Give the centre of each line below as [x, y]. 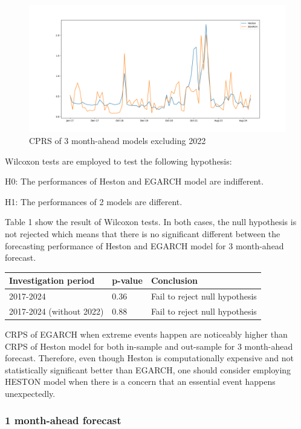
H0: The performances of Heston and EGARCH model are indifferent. [134, 181]
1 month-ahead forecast [63, 420]
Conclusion [174, 280]
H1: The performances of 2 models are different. [94, 201]
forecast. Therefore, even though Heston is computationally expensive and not [149, 358]
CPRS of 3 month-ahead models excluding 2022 [118, 140]
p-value [127, 280]
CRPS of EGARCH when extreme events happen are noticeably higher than [146, 334]
